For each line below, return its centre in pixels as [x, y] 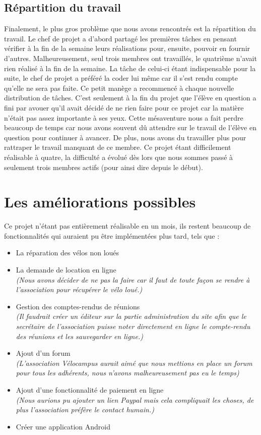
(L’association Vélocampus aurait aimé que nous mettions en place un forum [134, 363]
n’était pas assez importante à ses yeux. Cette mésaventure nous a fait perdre [124, 117]
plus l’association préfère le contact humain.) [85, 410]
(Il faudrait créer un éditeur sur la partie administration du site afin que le [131, 316]
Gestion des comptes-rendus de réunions [78, 306]
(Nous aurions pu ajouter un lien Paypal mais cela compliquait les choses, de [135, 399]
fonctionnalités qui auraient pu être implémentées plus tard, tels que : [112, 235]
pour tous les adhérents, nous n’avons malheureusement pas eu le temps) [127, 373]
